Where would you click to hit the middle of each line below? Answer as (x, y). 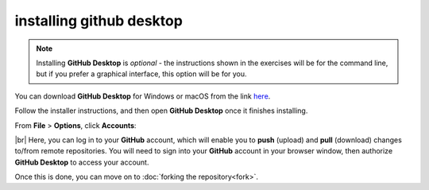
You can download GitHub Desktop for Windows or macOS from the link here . (143, 96)
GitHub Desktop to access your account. (82, 162)
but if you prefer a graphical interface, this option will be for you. (141, 74)
